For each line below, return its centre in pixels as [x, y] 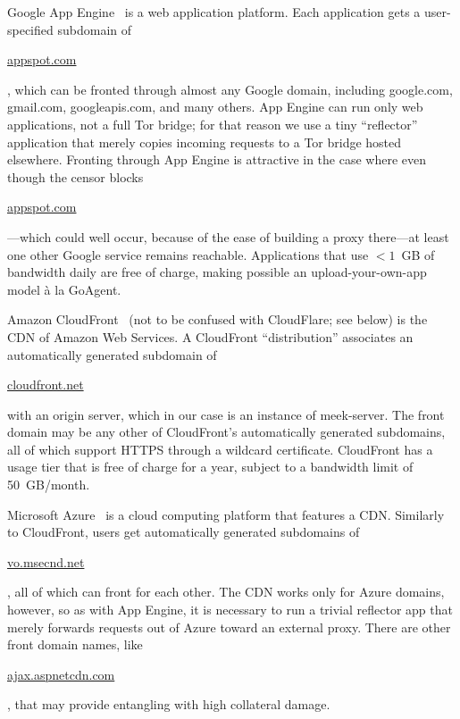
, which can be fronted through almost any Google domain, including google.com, [230, 89]
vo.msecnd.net [46, 561]
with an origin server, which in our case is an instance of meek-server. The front [226, 414]
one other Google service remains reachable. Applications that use [188, 254]
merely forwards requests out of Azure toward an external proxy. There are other [229, 627]
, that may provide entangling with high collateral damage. [169, 704]
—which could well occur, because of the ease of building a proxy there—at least [228, 236]
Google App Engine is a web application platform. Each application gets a [214, 12]
